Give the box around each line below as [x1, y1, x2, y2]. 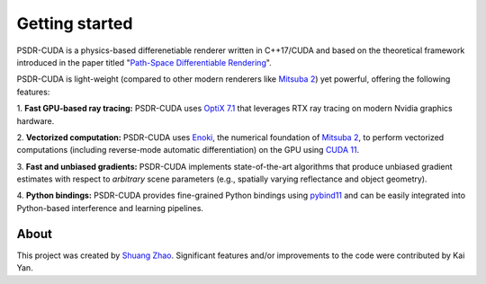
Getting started [16, 13, 133, 33]
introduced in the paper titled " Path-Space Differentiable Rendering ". [16, 57, 272, 67]
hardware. [16, 115, 55, 126]
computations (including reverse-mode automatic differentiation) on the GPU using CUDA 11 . [16, 145, 360, 155]
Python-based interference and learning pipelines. [16, 202, 204, 213]
